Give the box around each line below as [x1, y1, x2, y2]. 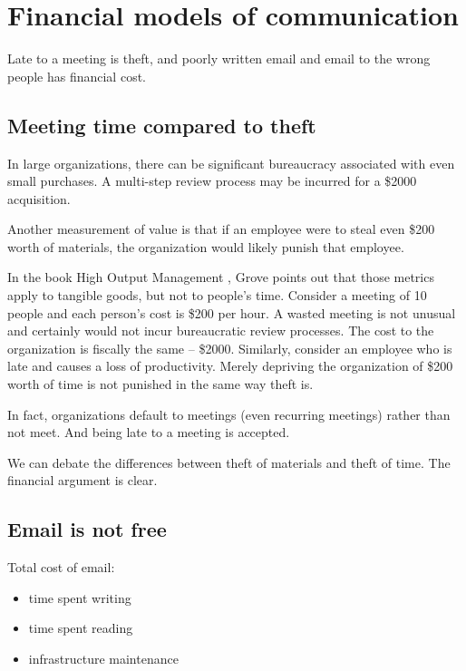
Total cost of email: [7, 558, 115, 577]
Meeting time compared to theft [7, 111, 316, 139]
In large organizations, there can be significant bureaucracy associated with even [7, 153, 455, 172]
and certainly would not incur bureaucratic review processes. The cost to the [7, 321, 434, 340]
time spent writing [28, 588, 131, 607]
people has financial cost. [7, 66, 146, 85]
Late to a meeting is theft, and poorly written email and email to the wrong [7, 49, 431, 68]
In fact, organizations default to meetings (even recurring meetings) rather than [7, 404, 451, 423]
